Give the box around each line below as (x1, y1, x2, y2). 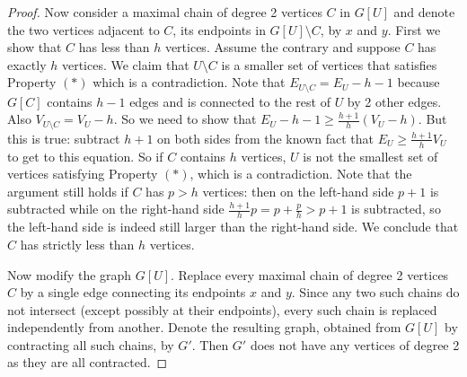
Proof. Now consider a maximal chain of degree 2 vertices (7, 3, 322, 21)
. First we (387, 20, 441, 39)
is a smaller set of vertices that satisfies (221, 55, 437, 74)
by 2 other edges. (347, 92, 442, 110)
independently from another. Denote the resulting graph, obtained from (7, 318, 401, 337)
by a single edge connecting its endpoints (20, 283, 246, 302)
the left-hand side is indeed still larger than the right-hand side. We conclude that (7, 217, 459, 236)
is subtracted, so (351, 199, 441, 218)
